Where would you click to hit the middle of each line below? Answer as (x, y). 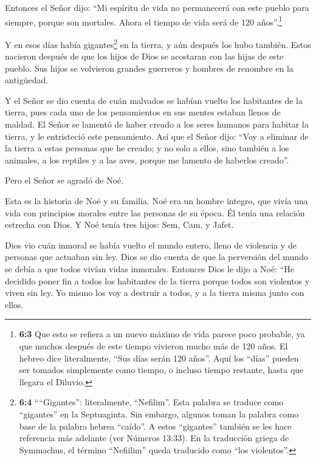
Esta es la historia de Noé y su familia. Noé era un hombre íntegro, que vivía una (156, 201)
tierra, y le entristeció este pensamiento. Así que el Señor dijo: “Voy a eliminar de (157, 136)
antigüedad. (27, 80)
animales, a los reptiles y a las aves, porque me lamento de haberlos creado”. (147, 160)
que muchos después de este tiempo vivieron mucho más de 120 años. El (153, 345)
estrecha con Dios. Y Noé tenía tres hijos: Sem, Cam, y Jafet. (119, 225)
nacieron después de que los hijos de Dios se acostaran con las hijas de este (144, 56)
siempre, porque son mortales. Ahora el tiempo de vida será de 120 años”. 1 (144, 21)
